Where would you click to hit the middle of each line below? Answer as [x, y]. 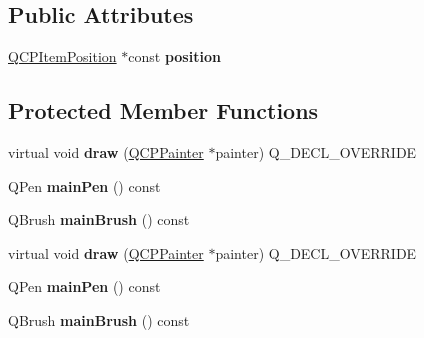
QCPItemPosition [62, 56]
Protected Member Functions [163, 110]
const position [174, 56]
